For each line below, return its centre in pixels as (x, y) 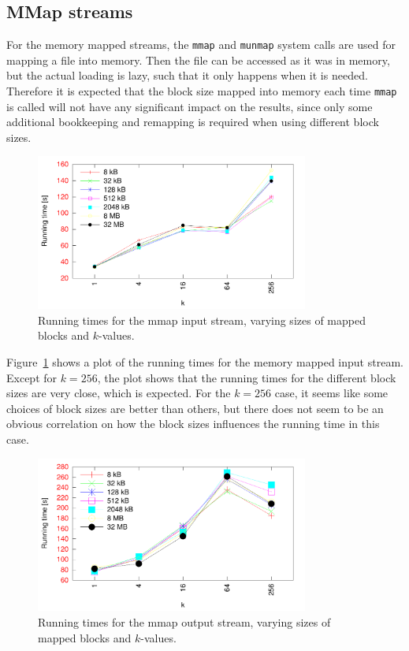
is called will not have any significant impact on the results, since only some (190, 106)
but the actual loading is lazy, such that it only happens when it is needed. (187, 75)
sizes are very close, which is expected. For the (119, 393)
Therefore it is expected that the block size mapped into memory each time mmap (202, 91)
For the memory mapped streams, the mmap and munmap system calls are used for (201, 45)
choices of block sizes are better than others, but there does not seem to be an (195, 408)
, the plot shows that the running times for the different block (247, 377)
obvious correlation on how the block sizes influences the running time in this (193, 424)
